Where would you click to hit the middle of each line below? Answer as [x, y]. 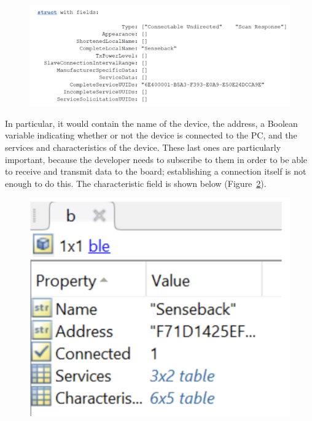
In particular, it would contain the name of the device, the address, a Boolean [151, 123]
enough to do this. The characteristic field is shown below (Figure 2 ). [136, 183]
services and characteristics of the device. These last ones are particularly [143, 147]
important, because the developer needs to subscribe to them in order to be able [156, 159]
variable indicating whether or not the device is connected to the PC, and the [151, 135]
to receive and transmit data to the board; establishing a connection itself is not [156, 171]
